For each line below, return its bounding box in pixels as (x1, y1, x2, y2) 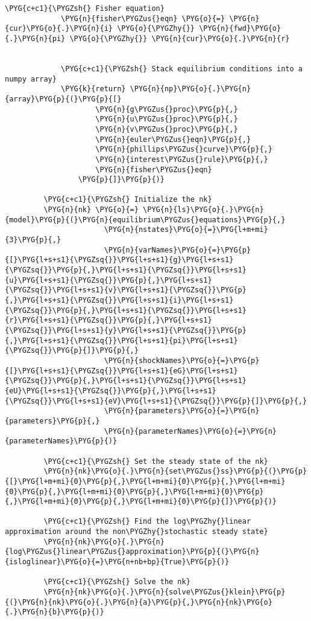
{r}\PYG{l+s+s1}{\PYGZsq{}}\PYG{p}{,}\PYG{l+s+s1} (5, 316, 212, 325)
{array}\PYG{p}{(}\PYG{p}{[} (5, 94, 122, 103)
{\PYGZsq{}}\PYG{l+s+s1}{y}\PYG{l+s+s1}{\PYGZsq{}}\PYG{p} (5, 326, 247, 335)
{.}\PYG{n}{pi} (5, 34, 66, 43)
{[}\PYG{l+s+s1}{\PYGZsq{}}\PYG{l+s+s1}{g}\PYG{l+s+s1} (5, 256, 234, 265)
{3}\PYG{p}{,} (5, 236, 61, 245)
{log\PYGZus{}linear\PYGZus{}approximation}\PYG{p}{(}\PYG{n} (5, 547, 260, 556)
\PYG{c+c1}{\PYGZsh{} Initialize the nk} (43, 195, 212, 204)
